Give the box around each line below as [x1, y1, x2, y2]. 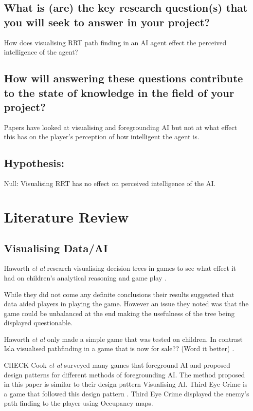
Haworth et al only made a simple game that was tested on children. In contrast [4, 334, 243, 344]
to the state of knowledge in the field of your [4, 85, 235, 100]
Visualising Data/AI [4, 240, 108, 255]
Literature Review [4, 206, 129, 226]
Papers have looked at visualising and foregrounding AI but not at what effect [4, 122, 237, 132]
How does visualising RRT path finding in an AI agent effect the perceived [4, 37, 227, 47]
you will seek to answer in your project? [4, 14, 210, 29]
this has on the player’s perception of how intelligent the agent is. [4, 131, 199, 142]
